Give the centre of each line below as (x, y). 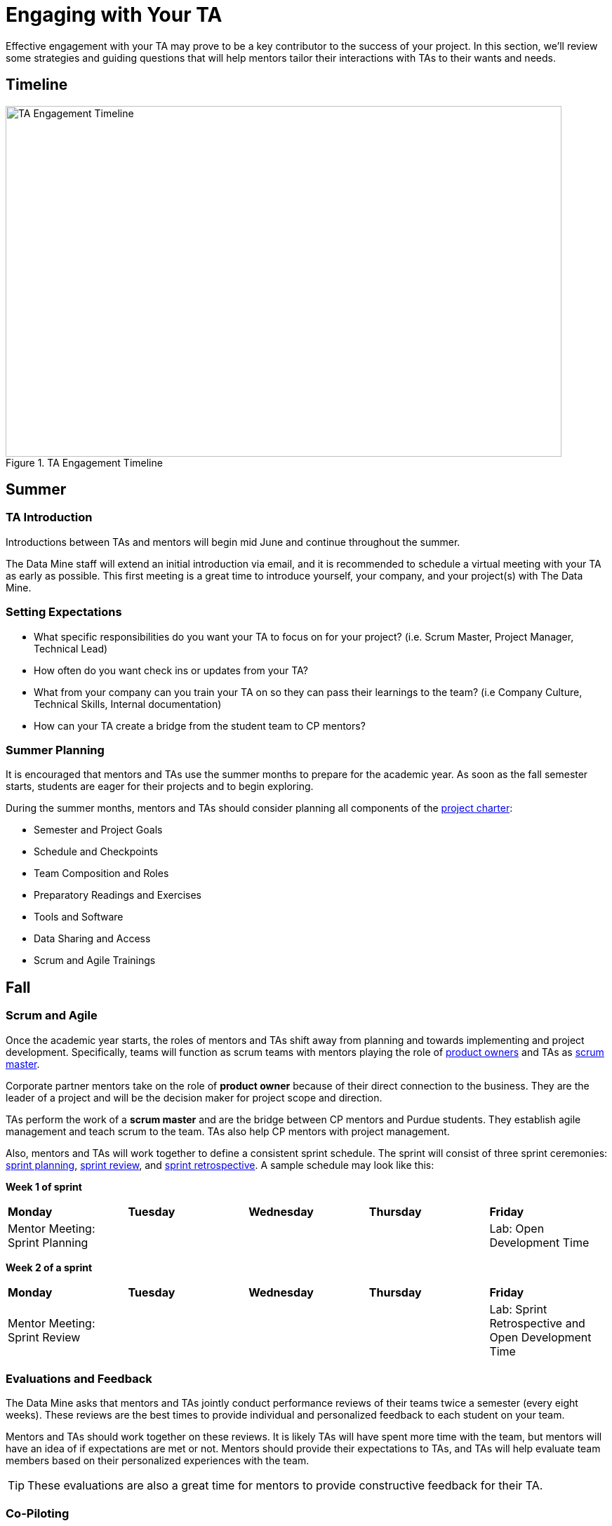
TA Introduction (49, 517)
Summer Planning (55, 750)
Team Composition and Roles (101, 874)
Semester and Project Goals (98, 830)
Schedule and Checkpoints (96, 852)
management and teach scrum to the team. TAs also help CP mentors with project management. (228, 1131)
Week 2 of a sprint (49, 1267)
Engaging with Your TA (114, 15)
